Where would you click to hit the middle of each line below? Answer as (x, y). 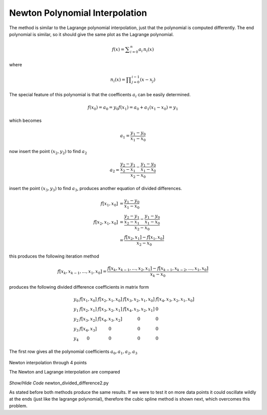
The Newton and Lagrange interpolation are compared (65, 372)
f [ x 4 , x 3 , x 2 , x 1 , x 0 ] (175, 300)
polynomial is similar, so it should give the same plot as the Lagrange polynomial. (91, 34)
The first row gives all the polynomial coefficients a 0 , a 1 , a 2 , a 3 (73, 352)
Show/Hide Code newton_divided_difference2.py (59, 383)
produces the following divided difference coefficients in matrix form (79, 287)
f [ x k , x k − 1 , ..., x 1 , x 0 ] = (82, 272)
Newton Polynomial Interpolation (78, 13)
